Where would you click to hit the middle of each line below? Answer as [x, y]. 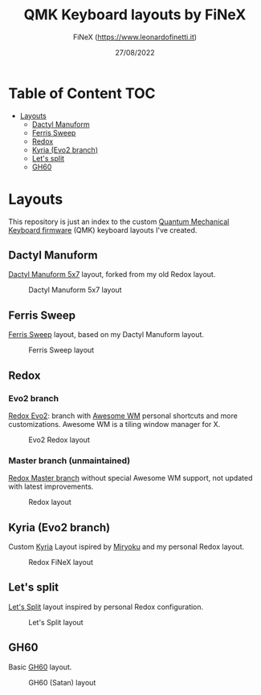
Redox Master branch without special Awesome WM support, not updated [130, 478]
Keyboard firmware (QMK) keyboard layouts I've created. [103, 230]
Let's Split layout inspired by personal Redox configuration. [106, 607]
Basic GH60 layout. [40, 667]
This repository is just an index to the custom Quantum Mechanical [119, 222]
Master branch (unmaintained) [69, 461]
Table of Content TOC [82, 93]
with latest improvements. [51, 486]
